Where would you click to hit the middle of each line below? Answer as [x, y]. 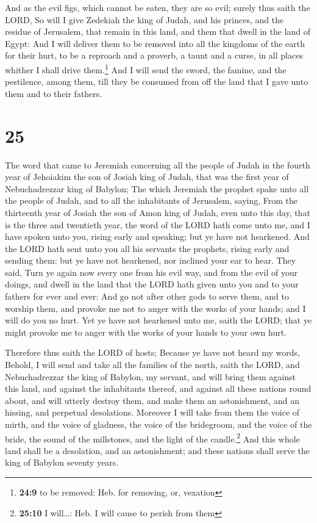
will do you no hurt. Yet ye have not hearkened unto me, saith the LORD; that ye [158, 320]
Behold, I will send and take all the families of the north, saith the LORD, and [152, 365]
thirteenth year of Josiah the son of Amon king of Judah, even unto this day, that [158, 212]
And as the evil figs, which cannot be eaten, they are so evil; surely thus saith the [158, 7]
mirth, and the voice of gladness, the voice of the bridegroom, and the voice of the [158, 424]
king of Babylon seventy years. [62, 462]
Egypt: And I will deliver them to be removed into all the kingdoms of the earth [155, 43]
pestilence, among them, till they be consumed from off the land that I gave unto [157, 81]
